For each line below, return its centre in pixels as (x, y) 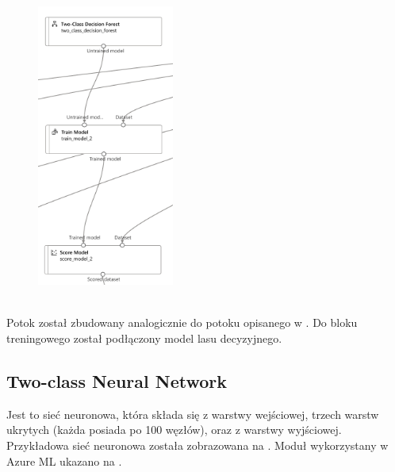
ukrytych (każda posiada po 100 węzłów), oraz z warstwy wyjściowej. (174, 430)
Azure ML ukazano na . (64, 460)
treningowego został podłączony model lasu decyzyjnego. (144, 338)
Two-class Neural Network (117, 381)
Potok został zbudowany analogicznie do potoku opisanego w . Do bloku (182, 322)
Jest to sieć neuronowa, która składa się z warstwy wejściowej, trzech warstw (193, 414)
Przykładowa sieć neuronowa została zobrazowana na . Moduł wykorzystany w (197, 445)
